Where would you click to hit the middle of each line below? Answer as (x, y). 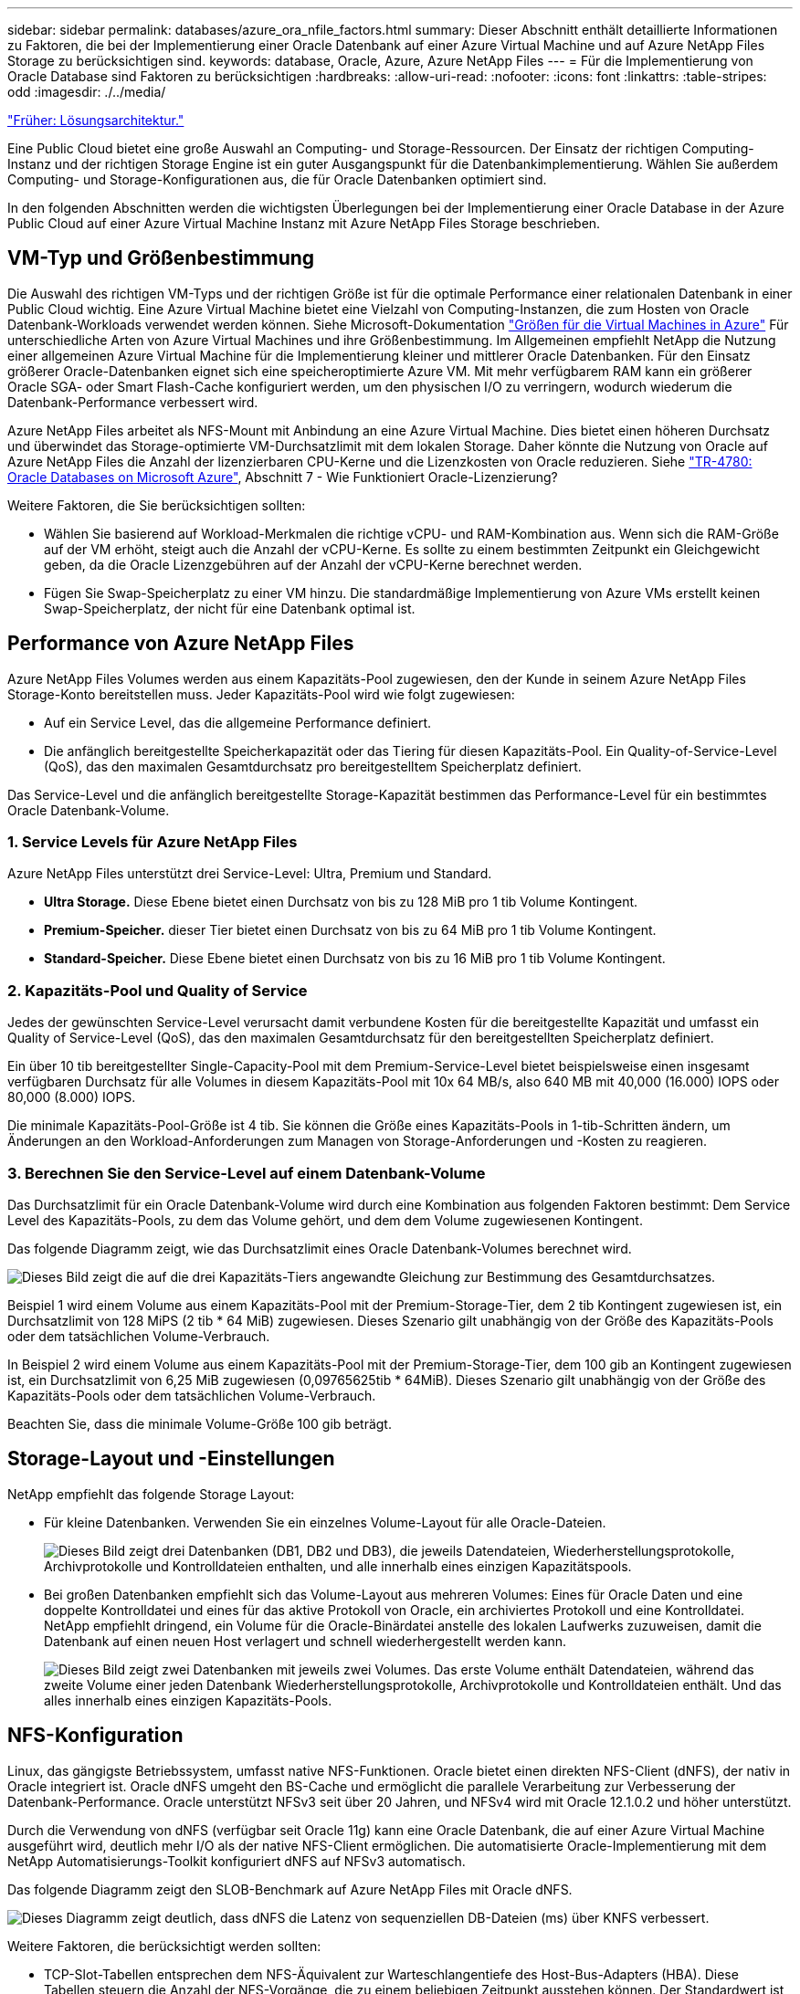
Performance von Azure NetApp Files (181, 644)
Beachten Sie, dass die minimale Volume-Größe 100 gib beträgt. (200, 1423)
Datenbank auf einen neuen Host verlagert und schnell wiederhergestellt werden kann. (305, 1641)
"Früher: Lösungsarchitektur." (96, 120)
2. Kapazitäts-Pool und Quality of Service (158, 990)
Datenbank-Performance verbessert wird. (133, 402)
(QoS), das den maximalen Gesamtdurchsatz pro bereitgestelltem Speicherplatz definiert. (313, 766)
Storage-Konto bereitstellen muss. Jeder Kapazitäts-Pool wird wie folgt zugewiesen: (261, 694)
